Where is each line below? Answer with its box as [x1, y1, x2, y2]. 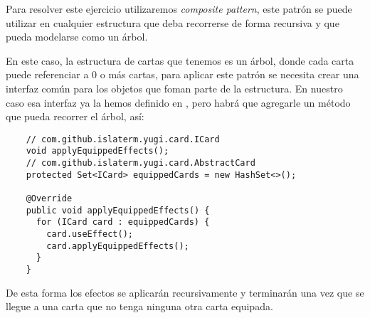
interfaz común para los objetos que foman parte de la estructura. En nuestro [6, 80, 343, 95]
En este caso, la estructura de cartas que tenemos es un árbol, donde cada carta [6, 53, 354, 68]
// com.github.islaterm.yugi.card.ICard [26, 134, 220, 144]
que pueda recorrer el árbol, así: [6, 109, 144, 124]
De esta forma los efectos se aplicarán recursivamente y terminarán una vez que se [6, 285, 364, 300]
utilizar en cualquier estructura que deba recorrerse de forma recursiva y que [6, 15, 339, 30]
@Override [26, 194, 73, 204]
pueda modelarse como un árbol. [6, 29, 148, 44]
